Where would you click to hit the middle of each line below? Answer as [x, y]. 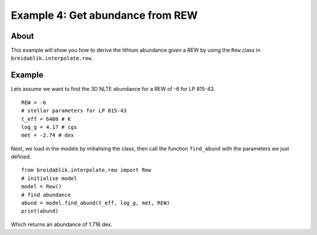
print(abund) [40, 211]
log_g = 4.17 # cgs [49, 127]
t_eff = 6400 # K [46, 119]
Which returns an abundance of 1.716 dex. [62, 224]
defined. [21, 157]
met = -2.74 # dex [48, 135]
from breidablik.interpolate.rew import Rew [87, 170]
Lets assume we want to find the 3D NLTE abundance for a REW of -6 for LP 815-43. [113, 89]
